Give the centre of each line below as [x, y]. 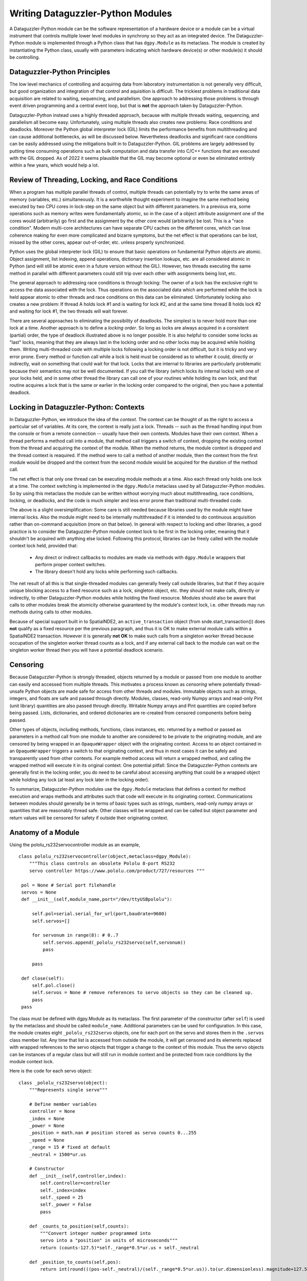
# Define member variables [63, 1104]
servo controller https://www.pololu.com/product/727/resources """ [117, 871]
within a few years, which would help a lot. [54, 165]
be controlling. [25, 57]
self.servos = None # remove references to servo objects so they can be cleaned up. [142, 993]
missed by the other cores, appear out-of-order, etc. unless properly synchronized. [97, 242]
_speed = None [47, 1140]
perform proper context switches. [70, 565]
